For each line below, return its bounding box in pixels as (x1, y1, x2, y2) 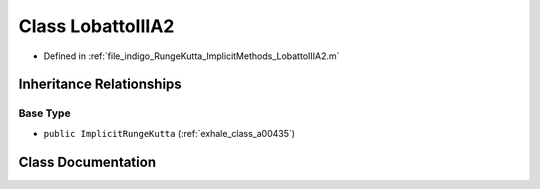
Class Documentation (18, 153, 157, 170)
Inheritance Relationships (18, 76, 182, 93)
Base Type (18, 106, 71, 120)
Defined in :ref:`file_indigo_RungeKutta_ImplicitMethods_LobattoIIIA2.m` (43, 50, 340, 62)
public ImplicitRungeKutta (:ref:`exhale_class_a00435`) (43, 127, 295, 139)
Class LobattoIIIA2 (18, 15, 175, 37)
